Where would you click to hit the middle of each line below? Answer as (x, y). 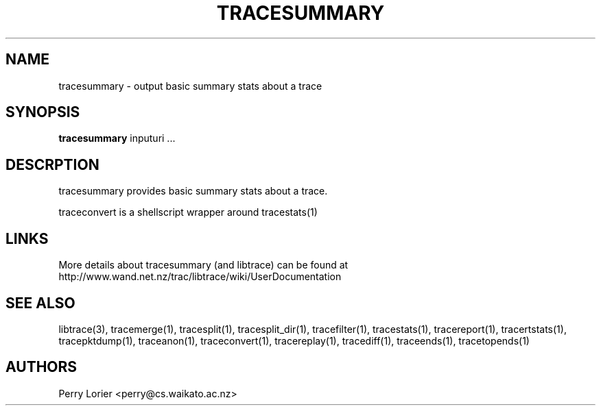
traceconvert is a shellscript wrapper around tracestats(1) (188, 212)
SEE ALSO (40, 303)
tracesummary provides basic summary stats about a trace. (193, 191)
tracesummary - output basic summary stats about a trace (190, 86)
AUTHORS (42, 367)
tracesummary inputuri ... (117, 138)
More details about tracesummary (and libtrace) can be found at (203, 265)
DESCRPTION (52, 164)
